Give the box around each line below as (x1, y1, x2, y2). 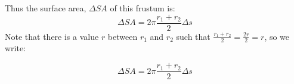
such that (176, 30, 211, 42)
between (107, 30, 138, 42)
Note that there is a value (5, 30, 99, 42)
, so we (264, 30, 290, 42)
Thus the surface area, (5, 2, 86, 14)
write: (5, 42, 26, 54)
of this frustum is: (110, 2, 175, 14)
